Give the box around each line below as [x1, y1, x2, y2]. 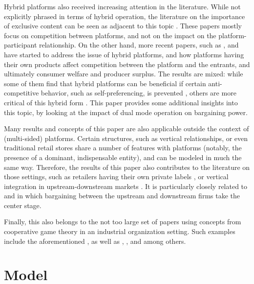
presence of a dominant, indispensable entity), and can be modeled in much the [4, 152, 242, 162]
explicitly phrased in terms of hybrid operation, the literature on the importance [4, 11, 245, 21]
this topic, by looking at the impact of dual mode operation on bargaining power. [4, 107, 248, 117]
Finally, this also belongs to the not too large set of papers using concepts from [4, 216, 241, 227]
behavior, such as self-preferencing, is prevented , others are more [41, 88, 236, 98]
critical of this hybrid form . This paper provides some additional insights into [4, 97, 238, 107]
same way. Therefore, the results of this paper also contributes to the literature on [4, 162, 250, 172]
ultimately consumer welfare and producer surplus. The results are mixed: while [4, 69, 243, 79]
